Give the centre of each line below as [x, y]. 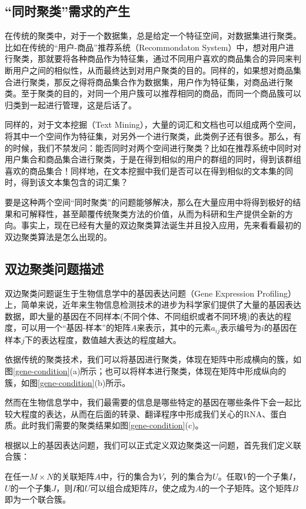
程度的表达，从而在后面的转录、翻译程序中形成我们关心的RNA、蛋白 [154, 413]
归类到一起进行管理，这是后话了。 [71, 104]
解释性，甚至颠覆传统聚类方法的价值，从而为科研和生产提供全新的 [157, 213]
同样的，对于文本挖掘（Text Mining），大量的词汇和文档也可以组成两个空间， [153, 124]
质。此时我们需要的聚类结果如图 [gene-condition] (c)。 [104, 425]
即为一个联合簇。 [38, 499]
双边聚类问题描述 [54, 268]
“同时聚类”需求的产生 [67, 11]
